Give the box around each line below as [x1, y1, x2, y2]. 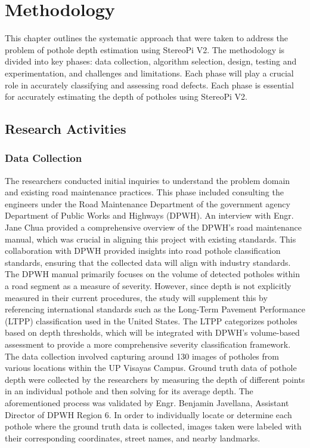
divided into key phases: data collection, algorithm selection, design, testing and [5, 55, 297, 67]
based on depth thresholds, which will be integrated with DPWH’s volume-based [5, 326, 300, 339]
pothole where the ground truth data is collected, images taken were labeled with [5, 420, 302, 432]
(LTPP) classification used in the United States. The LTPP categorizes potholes [5, 314, 297, 327]
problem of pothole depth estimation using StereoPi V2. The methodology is [5, 43, 285, 56]
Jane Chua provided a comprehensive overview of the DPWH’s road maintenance [5, 221, 302, 234]
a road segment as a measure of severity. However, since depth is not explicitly [5, 280, 292, 292]
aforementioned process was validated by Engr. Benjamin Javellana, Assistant [5, 396, 289, 409]
